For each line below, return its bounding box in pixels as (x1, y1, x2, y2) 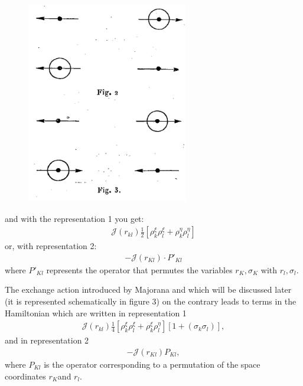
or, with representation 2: (5, 240, 97, 252)
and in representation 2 (5, 334, 89, 346)
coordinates (5, 369, 46, 382)
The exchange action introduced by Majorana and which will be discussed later (5, 283, 292, 296)
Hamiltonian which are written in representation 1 (5, 306, 187, 319)
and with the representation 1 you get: (5, 212, 144, 224)
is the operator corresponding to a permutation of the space (44, 358, 260, 370)
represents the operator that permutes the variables (46, 263, 233, 276)
